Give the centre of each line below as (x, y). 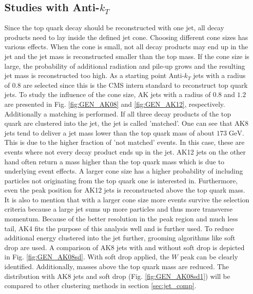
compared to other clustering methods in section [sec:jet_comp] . (100, 285)
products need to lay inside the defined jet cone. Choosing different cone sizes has (126, 37)
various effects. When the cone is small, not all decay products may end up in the (126, 47)
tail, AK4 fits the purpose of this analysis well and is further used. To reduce (119, 228)
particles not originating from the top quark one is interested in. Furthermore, (121, 180)
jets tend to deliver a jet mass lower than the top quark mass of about (109, 132)
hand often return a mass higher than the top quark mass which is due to (114, 161)
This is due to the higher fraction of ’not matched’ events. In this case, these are (125, 142)
